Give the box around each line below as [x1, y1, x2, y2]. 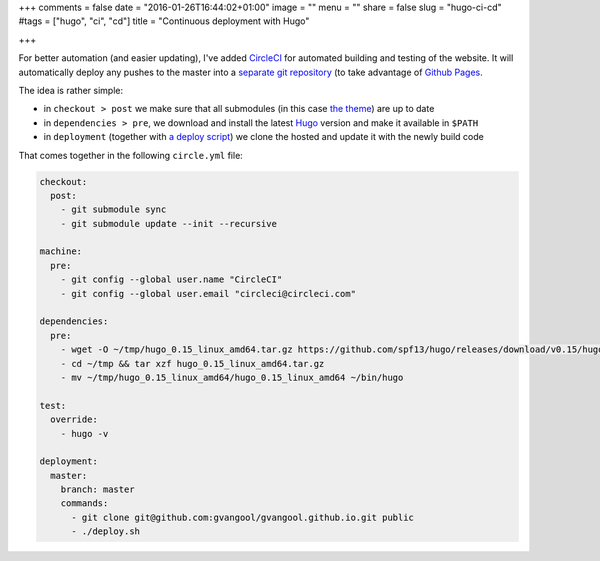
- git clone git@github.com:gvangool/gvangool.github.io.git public [71, 511, 415, 523]
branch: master [60, 484, 135, 495]
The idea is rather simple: [18, 84, 124, 96]
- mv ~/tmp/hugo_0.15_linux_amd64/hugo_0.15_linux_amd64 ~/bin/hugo [60, 371, 404, 383]
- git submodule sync [60, 204, 167, 215]
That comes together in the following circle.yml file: [18, 149, 244, 161]
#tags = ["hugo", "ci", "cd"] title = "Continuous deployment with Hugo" [18, 15, 310, 27]
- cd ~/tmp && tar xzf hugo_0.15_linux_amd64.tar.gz [60, 358, 325, 369]
